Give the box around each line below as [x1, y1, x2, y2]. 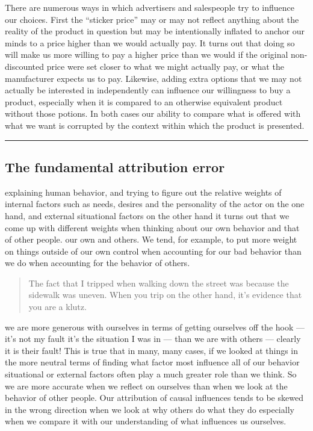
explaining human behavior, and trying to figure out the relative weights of [5, 185, 282, 198]
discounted [5, 60, 45, 72]
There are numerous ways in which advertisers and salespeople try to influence [5, 1, 294, 13]
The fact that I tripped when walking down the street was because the [28, 276, 289, 289]
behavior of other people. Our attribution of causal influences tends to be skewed [5, 391, 303, 404]
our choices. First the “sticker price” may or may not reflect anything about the [5, 13, 299, 25]
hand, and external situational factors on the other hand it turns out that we [5, 209, 290, 222]
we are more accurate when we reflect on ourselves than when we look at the [5, 379, 288, 392]
